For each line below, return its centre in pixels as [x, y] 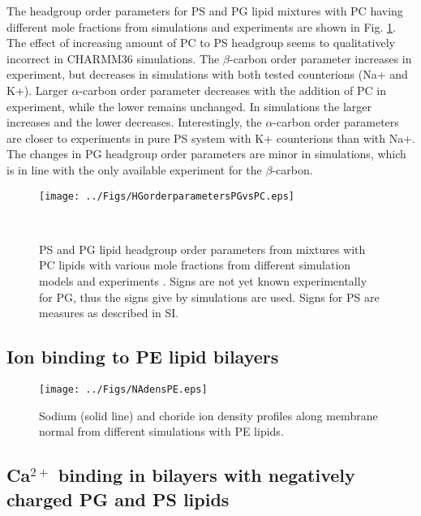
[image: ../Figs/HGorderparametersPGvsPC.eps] [167, 196]
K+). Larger [37, 90]
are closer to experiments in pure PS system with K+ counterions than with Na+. [211, 138]
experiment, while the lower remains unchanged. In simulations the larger [189, 106]
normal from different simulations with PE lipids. [161, 431]
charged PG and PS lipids [118, 499]
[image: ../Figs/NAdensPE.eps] [123, 389]
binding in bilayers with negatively [206, 475]
